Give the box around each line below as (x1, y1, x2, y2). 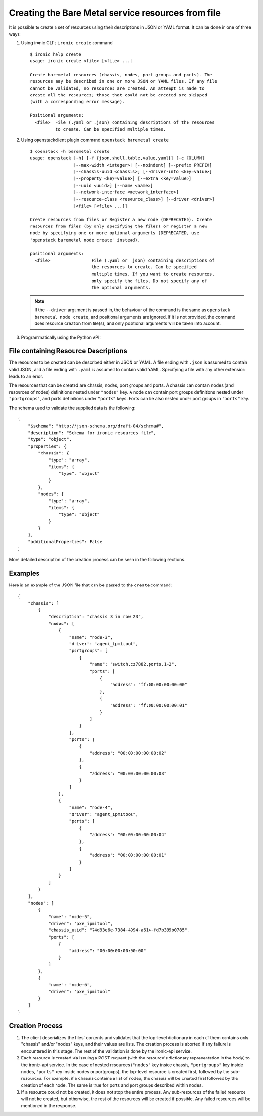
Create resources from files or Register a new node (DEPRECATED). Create (30, 217, 212, 222)
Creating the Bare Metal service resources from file (9, 7, 221, 18)
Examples (9, 569, 40, 577)
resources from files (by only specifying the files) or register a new (30, 224, 207, 229)
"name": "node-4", (69, 805, 113, 811)
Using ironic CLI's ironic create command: (21, 40, 114, 46)
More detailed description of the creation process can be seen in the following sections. (9, 557, 186, 563)
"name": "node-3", (69, 634, 113, 640)
